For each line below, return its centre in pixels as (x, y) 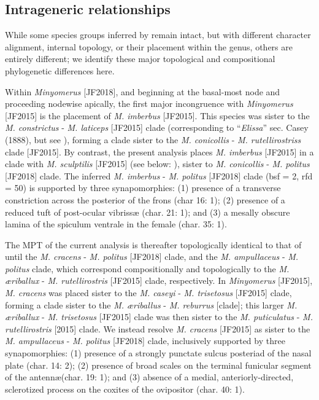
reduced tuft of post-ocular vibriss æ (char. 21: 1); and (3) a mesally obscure (148, 212)
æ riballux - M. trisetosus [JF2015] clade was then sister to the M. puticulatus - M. (159, 317)
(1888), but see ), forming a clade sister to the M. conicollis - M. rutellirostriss (153, 139)
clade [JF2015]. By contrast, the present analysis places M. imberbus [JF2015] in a (159, 151)
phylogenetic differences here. (60, 70)
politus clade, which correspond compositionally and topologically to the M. (147, 268)
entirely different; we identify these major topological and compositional (140, 59)
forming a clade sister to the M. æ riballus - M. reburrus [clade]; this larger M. (151, 304)
